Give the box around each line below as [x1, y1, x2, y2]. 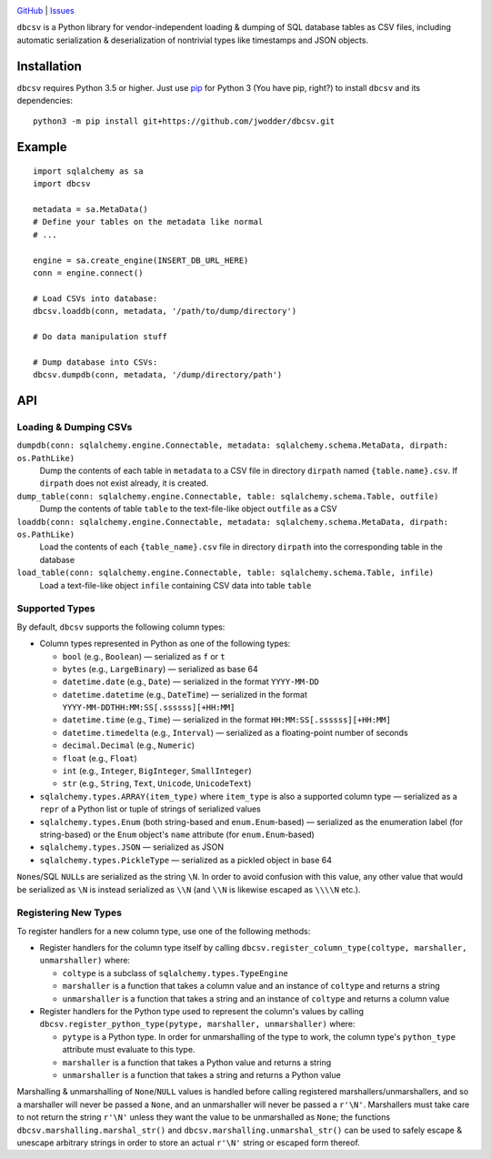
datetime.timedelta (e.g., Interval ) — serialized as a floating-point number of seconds [62, 727, 408, 738]
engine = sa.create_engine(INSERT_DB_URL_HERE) [33, 255, 249, 266]
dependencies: [16, 96, 73, 106]
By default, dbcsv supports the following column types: [16, 621, 225, 632]
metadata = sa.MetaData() [33, 205, 149, 215]
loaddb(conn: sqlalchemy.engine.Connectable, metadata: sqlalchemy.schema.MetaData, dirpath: [16, 517, 449, 527]
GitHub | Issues [16, 5, 75, 15]
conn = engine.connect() [33, 268, 144, 277]
